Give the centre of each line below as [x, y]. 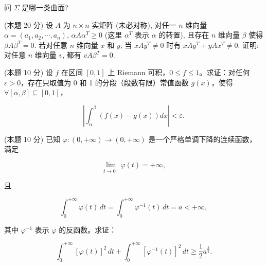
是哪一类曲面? [45, 7]
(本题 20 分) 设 [29, 24]
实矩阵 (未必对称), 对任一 [134, 24]
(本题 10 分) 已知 [32, 139]
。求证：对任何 [225, 72]
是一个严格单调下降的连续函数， [202, 139]
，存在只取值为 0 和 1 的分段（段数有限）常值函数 [105, 82]
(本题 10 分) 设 [29, 72]
